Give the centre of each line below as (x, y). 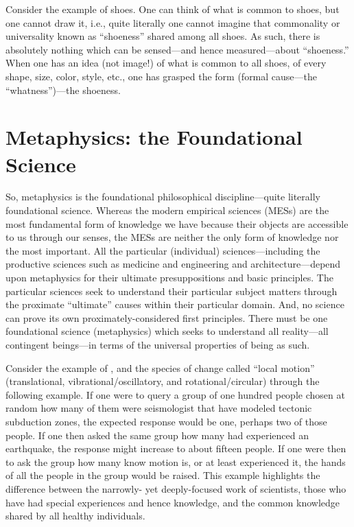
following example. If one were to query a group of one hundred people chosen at (175, 394)
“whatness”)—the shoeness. (63, 90)
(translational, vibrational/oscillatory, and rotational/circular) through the (163, 381)
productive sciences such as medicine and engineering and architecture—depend (173, 264)
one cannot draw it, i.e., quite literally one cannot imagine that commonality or (173, 22)
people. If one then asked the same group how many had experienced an (157, 435)
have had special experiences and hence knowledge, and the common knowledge (173, 502)
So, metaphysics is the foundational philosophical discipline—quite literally (163, 197)
